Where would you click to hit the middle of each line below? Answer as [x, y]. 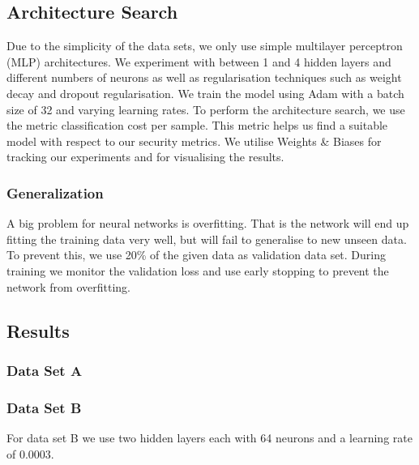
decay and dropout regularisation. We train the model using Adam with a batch [205, 93]
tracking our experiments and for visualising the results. [145, 157]
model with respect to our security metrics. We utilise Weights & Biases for [194, 141]
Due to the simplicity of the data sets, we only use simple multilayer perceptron [205, 46]
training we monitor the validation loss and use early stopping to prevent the [198, 270]
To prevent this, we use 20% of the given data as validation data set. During [197, 255]
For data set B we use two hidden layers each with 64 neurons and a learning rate [209, 437]
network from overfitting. [68, 286]
